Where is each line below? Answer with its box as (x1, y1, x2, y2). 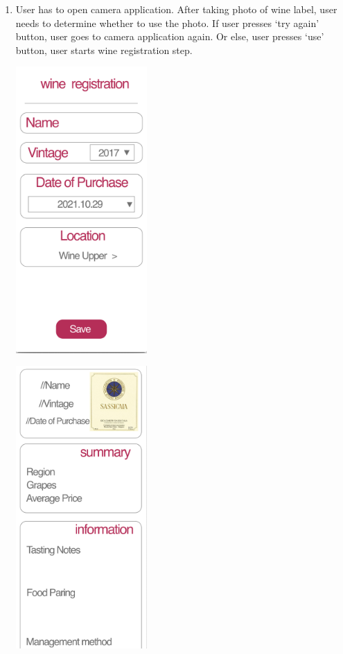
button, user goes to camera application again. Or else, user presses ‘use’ (15, 29, 324, 44)
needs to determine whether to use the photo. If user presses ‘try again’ (15, 15, 319, 30)
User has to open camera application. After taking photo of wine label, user (15, 2, 337, 16)
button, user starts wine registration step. (15, 42, 193, 57)
